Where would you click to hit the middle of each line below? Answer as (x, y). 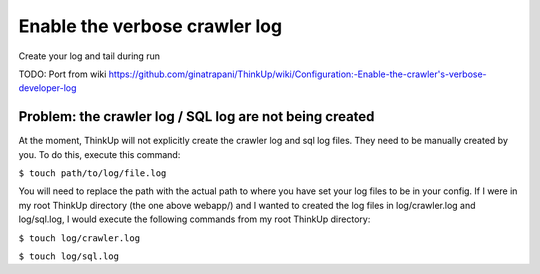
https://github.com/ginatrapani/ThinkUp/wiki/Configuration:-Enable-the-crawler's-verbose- (297, 74)
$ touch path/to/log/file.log (92, 173)
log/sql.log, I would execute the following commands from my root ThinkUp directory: (194, 219)
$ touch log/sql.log (69, 256)
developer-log (47, 88)
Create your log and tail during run (89, 56)
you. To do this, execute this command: (99, 154)
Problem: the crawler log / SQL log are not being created (196, 116)
